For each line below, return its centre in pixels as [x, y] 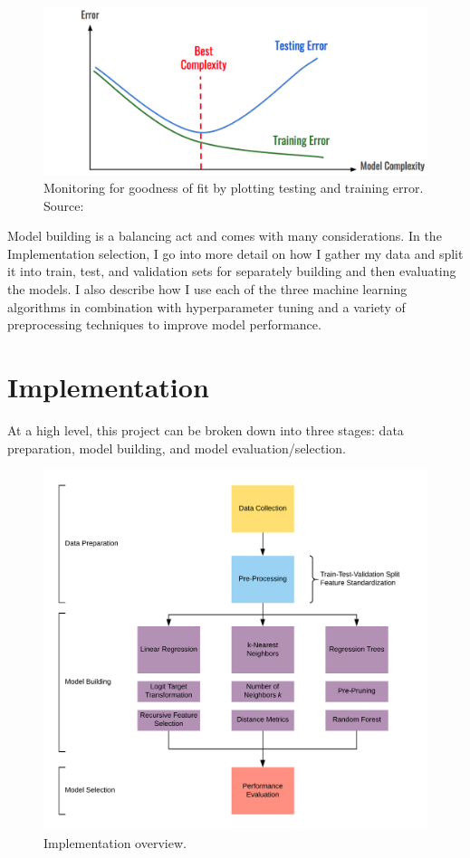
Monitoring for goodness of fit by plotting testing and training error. [234, 188]
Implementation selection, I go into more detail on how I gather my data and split [235, 253]
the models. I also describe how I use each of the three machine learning [207, 289]
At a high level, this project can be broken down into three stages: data [206, 429]
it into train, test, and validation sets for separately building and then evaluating [232, 271]
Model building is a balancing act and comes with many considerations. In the [225, 236]
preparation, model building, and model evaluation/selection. [177, 448]
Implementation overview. [115, 842]
